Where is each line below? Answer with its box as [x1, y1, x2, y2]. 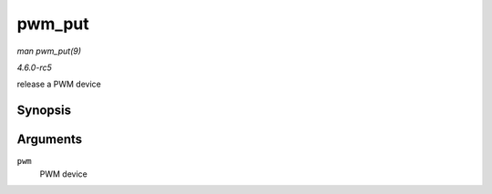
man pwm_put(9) [16, 46, 82, 56]
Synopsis [16, 103, 72, 118]
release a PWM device [16, 78, 102, 90]
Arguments [16, 132, 83, 148]
